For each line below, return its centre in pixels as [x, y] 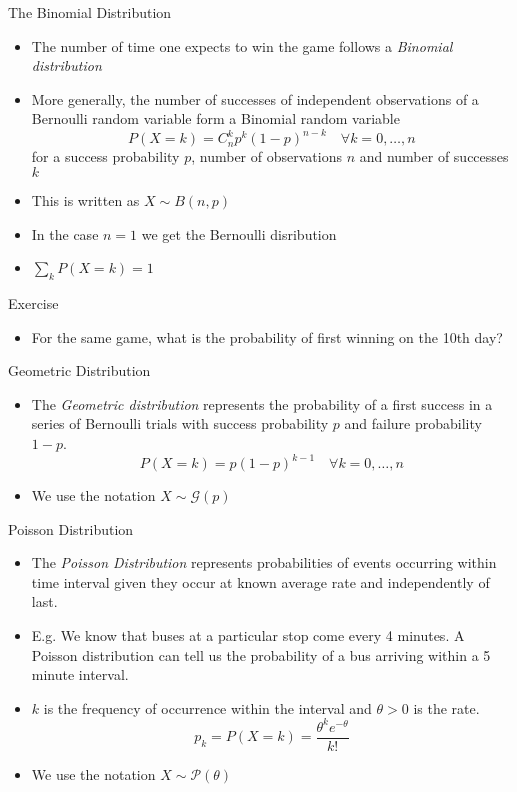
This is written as [85, 200]
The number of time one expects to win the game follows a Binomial [242, 45]
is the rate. [446, 707]
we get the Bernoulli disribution [239, 233]
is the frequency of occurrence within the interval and [207, 707]
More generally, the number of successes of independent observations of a [255, 98]
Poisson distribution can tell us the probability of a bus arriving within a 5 [261, 654]
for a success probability [105, 156]
